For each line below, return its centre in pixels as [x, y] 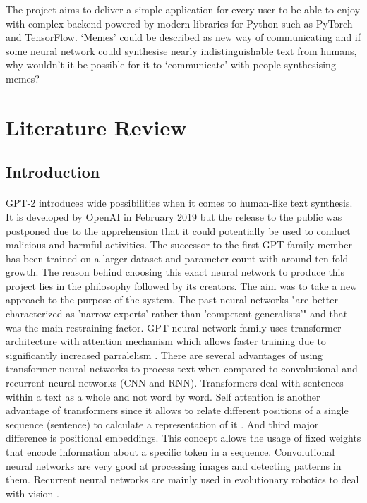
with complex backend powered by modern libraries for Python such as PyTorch [179, 23]
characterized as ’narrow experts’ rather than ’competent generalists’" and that [177, 314]
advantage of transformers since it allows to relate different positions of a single [177, 410]
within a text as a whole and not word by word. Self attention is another [163, 396]
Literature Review [96, 127]
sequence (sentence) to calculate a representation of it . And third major [162, 424]
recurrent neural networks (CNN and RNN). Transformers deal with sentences [175, 383]
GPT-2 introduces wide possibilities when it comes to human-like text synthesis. [179, 203]
